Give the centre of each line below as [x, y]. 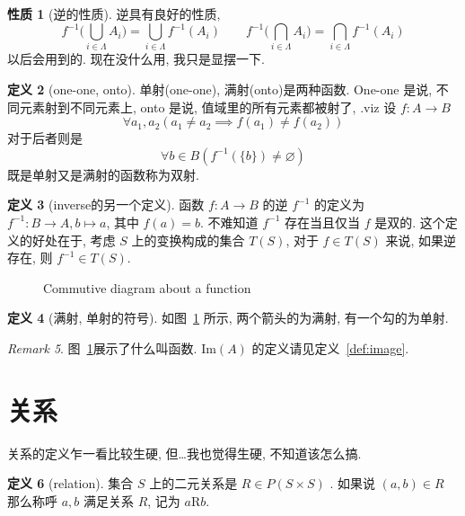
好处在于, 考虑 [74, 240]
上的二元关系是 [193, 483]
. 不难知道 [229, 222]
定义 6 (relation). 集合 [70, 483]
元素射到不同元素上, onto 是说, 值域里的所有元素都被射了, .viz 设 [208, 107]
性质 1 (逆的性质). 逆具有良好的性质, [114, 13]
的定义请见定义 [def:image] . [330, 347]
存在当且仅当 [323, 222]
